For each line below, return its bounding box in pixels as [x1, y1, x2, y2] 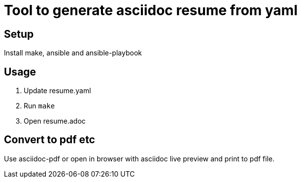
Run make [24, 102, 55, 110]
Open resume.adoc [24, 117, 86, 126]
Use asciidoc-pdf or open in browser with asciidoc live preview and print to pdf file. [4, 154, 275, 163]
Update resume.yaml [24, 86, 91, 95]
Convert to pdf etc [4, 133, 95, 146]
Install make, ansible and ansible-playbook [4, 49, 142, 57]
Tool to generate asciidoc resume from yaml [4, 2, 298, 19]
